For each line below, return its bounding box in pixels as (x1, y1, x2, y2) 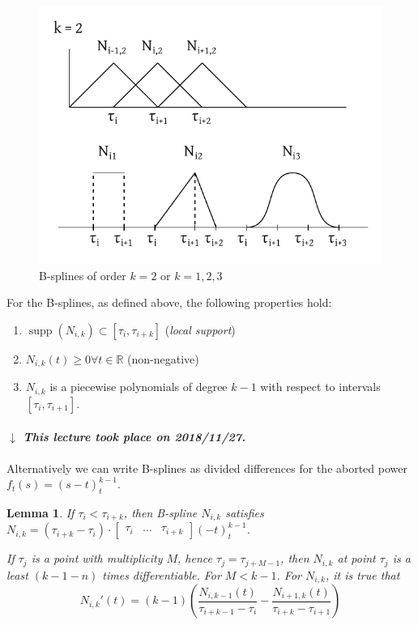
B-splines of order (39, 266, 126, 283)
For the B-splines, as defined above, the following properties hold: (6, 294, 332, 311)
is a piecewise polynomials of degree (49, 378, 228, 395)
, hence (177, 550, 212, 567)
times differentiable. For (102, 566, 221, 583)
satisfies (225, 504, 264, 521)
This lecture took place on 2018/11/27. (23, 428, 246, 445)
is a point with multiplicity (31, 550, 163, 567)
